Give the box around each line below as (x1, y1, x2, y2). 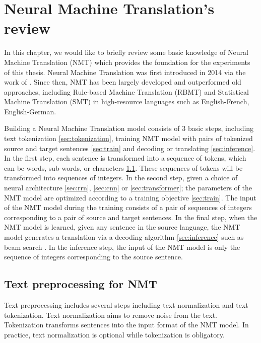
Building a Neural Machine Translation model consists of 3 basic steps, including (4, 123, 254, 133)
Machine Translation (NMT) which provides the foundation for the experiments (4, 56, 250, 67)
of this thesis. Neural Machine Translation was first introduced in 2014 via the (4, 66, 246, 77)
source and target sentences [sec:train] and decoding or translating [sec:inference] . (4, 143, 255, 153)
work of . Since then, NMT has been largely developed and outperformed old (4, 77, 241, 87)
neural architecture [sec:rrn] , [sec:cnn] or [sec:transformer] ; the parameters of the (4, 182, 252, 193)
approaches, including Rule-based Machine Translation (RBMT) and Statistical (4, 86, 249, 97)
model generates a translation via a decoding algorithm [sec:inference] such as (4, 232, 244, 242)
